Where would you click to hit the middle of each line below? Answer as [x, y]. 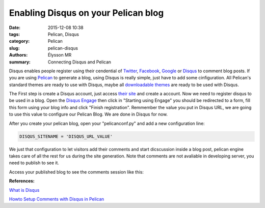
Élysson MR [60, 55]
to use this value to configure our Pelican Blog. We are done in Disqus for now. [88, 114]
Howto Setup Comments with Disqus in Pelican [57, 199]
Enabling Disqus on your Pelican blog [86, 13]
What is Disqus [24, 190]
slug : [14, 48]
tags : [14, 34]
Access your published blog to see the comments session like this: [77, 172]
